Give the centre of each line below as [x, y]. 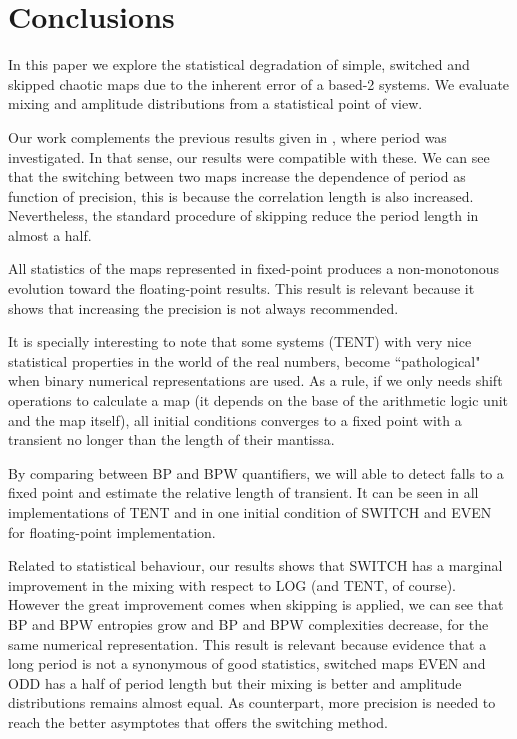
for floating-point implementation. [112, 531]
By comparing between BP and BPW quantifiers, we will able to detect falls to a [256, 472]
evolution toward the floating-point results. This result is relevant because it [241, 288]
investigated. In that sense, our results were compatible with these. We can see [249, 156]
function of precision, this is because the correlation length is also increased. [241, 195]
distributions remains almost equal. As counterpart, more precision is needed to [252, 702]
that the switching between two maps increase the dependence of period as [237, 176]
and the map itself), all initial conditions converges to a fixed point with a [235, 419]
